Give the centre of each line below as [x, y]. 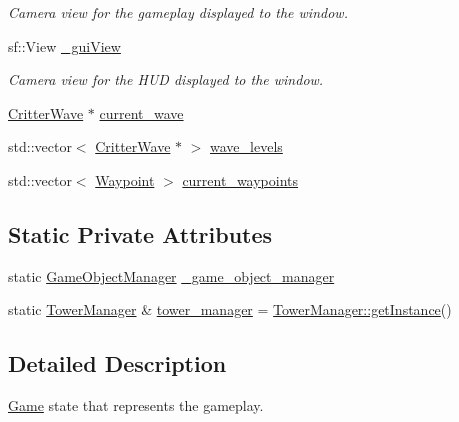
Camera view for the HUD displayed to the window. [166, 79]
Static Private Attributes [140, 233]
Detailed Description [117, 363]
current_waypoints [240, 179]
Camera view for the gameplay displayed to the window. [178, 12]
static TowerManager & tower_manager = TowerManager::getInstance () [230, 309]
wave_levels [246, 146]
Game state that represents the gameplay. [136, 405]
